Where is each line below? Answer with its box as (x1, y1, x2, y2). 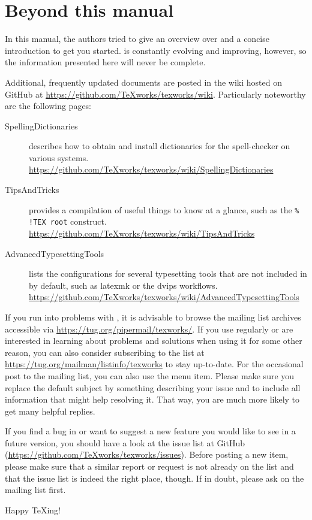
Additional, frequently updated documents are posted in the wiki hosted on (5, 75, 282, 88)
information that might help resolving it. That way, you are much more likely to (5, 393, 300, 406)
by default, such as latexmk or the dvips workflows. (29, 279, 218, 291)
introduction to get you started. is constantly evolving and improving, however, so (5, 44, 307, 56)
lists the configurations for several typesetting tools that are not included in (29, 267, 307, 280)
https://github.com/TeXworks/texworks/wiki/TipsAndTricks (29, 226, 255, 239)
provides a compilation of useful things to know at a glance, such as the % (29, 203, 299, 216)
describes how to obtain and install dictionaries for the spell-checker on (29, 140, 290, 152)
